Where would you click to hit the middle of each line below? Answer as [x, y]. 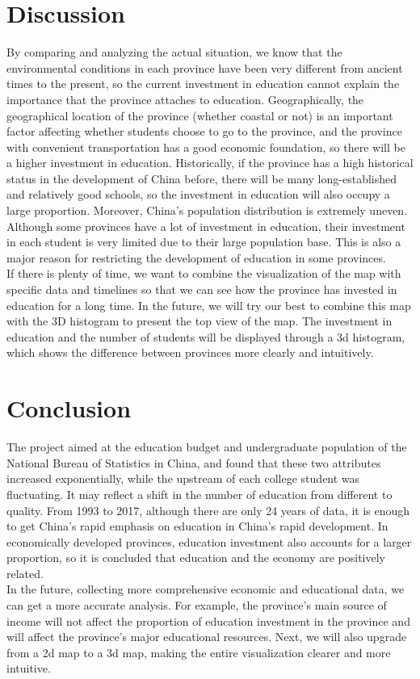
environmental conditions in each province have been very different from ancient [205, 67]
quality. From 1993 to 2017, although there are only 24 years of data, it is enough [208, 510]
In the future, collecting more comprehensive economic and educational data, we [206, 589]
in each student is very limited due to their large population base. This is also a [204, 242]
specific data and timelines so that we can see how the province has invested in [202, 289]
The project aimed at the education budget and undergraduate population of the [207, 447]
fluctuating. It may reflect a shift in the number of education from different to [199, 494]
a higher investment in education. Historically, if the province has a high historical [210, 163]
